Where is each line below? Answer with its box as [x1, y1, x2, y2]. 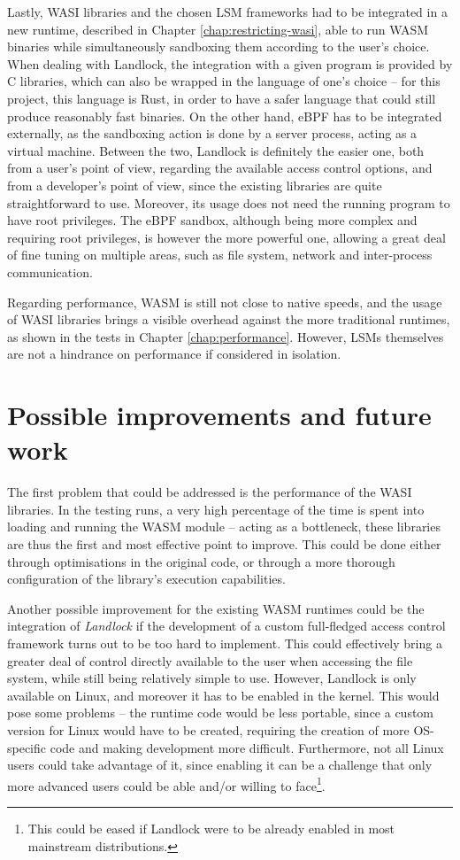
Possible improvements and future [7, 397, 432, 433]
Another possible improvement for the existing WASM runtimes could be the [7, 599, 425, 617]
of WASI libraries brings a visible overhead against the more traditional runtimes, [7, 310, 450, 329]
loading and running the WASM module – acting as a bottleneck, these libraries [7, 517, 441, 536]
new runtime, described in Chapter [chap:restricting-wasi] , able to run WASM [7, 19, 429, 38]
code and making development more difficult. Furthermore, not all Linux [50, 738, 444, 756]
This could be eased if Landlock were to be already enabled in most [27, 818, 395, 837]
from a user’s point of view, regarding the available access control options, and [7, 159, 433, 177]
